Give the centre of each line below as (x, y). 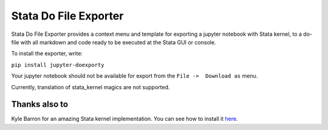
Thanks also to (40, 104)
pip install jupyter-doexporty (58, 65)
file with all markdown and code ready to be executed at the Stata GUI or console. (114, 42)
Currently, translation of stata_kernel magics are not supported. (91, 87)
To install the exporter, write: (47, 53)
